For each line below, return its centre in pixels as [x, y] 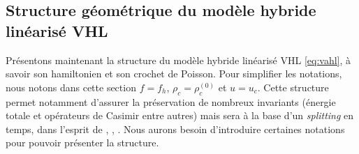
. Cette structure [293, 87]
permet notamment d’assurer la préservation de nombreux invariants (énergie [171, 101]
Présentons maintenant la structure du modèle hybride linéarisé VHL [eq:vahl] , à [178, 60]
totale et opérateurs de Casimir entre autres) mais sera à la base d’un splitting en [180, 115]
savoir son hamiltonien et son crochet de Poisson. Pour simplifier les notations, [174, 74]
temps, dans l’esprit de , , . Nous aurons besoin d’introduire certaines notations [175, 129]
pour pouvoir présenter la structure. [82, 143]
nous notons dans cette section [71, 87]
